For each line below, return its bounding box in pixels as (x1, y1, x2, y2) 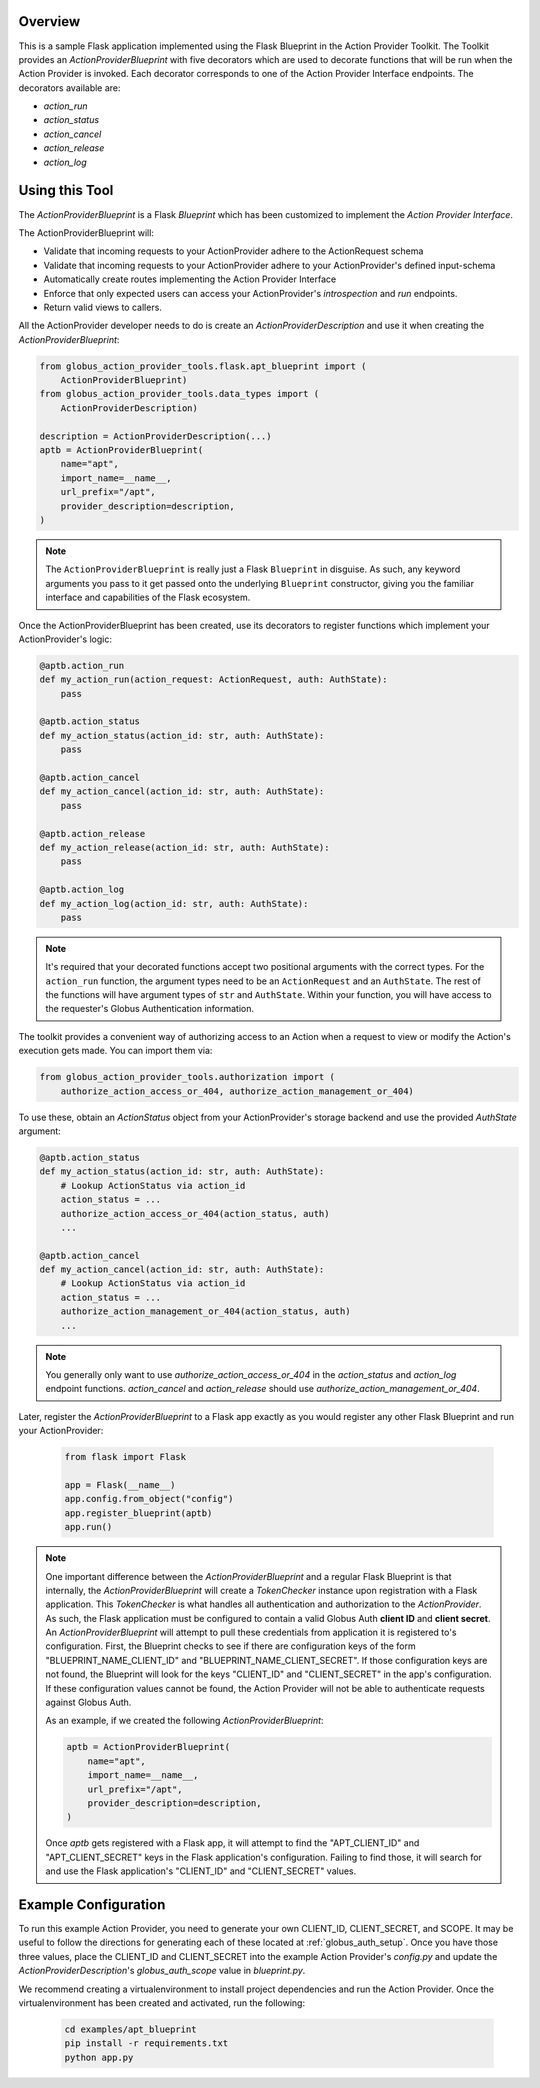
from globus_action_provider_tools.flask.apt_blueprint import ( (39, 360, 367, 372)
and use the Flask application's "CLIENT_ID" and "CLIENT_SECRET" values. (45, 1865, 357, 1877)
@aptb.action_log (39, 884, 125, 895)
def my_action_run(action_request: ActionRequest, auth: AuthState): (39, 674, 388, 685)
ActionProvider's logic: (18, 633, 112, 645)
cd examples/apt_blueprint (64, 2023, 197, 2035)
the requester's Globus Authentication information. (45, 1003, 255, 1015)
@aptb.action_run (39, 660, 125, 671)
